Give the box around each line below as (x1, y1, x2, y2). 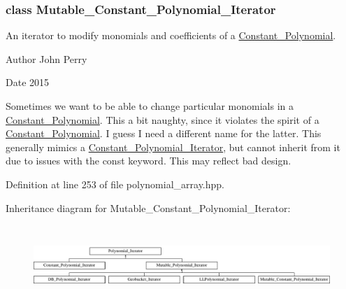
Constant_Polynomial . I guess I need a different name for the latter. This (6, 126, 322, 141)
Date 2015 (6, 75, 50, 90)
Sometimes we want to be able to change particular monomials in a (6, 99, 294, 113)
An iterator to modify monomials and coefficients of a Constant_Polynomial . (6, 28, 336, 43)
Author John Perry (6, 51, 87, 66)
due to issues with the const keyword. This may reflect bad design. (6, 153, 291, 168)
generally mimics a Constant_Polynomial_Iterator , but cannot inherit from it (6, 139, 340, 154)
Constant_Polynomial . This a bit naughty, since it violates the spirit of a (6, 112, 319, 127)
